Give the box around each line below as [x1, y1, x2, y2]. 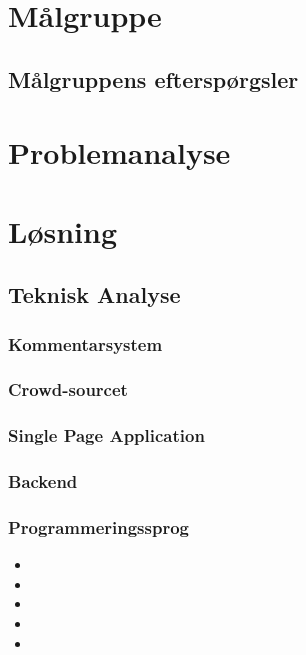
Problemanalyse [8, 132, 231, 173]
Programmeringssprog [8, 514, 189, 539]
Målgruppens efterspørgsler [8, 63, 299, 94]
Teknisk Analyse [8, 279, 181, 310]
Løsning [8, 210, 118, 251]
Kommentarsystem [8, 331, 163, 356]
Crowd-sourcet [8, 377, 128, 402]
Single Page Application [8, 423, 205, 448]
